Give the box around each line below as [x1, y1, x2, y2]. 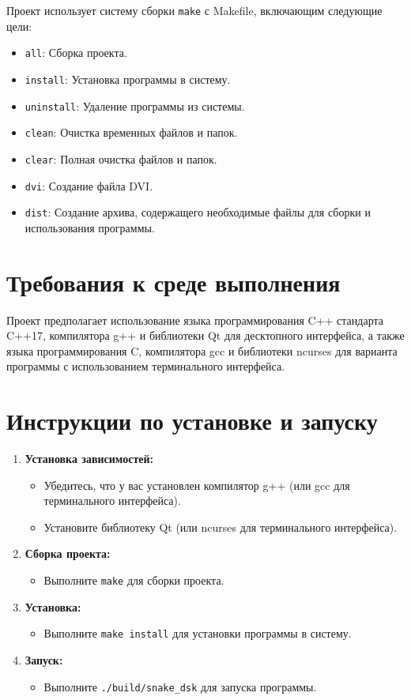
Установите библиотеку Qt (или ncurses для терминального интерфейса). [43, 518, 398, 535]
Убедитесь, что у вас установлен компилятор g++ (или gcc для [43, 476, 350, 493]
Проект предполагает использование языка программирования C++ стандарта [6, 311, 383, 328]
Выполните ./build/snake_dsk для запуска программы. [43, 678, 317, 694]
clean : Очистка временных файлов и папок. [25, 124, 238, 141]
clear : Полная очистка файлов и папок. [25, 150, 217, 167]
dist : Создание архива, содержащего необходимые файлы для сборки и [25, 204, 371, 220]
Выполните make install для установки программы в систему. [43, 625, 352, 642]
